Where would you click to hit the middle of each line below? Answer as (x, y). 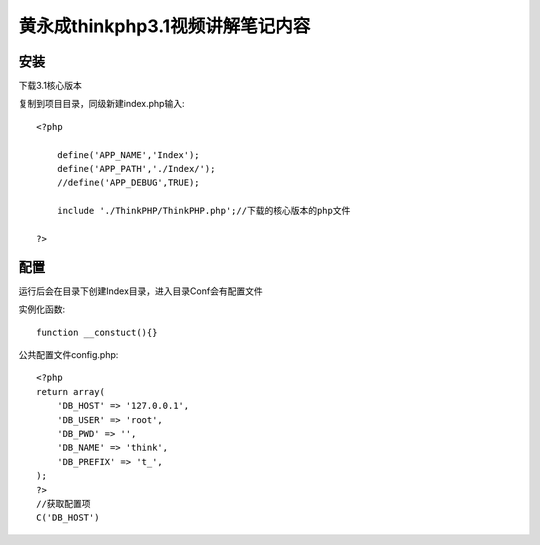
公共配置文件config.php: (68, 355)
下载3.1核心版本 (50, 86)
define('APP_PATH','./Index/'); (136, 169)
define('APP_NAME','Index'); (128, 154)
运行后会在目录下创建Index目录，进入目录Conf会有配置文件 (141, 291)
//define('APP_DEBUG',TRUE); (128, 183)
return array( (70, 391)
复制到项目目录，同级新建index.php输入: (101, 104)
